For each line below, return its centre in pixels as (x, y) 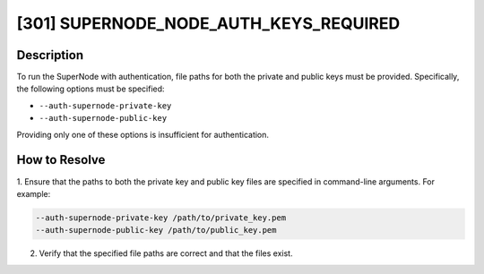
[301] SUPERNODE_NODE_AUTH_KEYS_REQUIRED (208, 23)
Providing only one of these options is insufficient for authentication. (143, 134)
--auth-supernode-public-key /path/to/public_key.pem (156, 230)
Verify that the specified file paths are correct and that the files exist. (166, 253)
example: (34, 193)
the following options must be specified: (91, 89)
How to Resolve (61, 160)
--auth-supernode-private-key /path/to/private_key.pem (161, 218)
